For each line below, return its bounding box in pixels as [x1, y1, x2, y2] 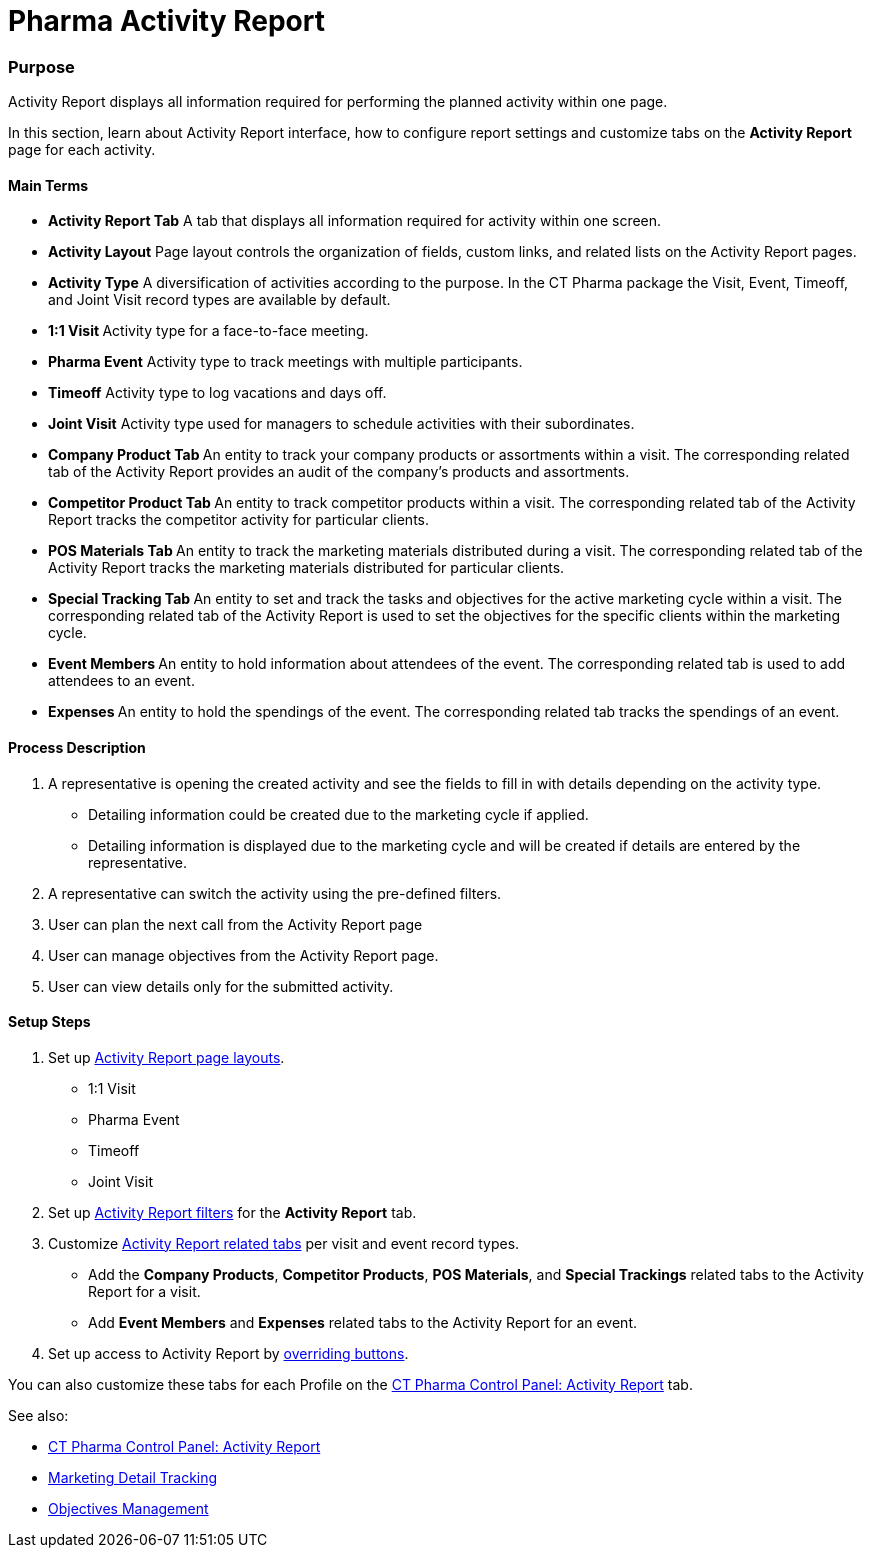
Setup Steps [8, 1013, 91, 1031]
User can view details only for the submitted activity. [48, 977, 394, 995]
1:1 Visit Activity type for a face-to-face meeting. [48, 322, 369, 340]
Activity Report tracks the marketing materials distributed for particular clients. [48, 559, 565, 577]
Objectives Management [48, 1499, 209, 1517]
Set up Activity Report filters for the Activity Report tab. [48, 1203, 417, 1221]
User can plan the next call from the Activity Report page [48, 915, 423, 933]
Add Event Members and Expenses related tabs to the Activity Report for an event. [88, 1313, 637, 1331]
